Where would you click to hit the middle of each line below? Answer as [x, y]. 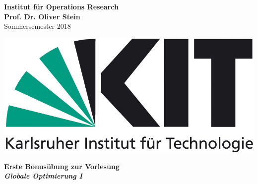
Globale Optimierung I [43, 176]
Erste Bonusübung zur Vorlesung [62, 166]
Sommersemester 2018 [37, 26]
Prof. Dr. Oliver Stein [42, 16]
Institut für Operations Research [61, 6]
